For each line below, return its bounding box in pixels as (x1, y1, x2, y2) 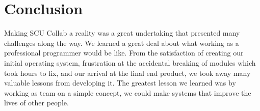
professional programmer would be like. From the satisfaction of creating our (4, 47, 244, 58)
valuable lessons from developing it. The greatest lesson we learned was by (4, 77, 236, 88)
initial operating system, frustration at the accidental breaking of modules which (4, 57, 256, 68)
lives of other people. (4, 97, 69, 108)
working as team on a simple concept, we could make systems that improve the (4, 87, 251, 98)
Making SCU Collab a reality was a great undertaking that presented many (4, 27, 240, 38)
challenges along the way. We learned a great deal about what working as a (4, 37, 239, 48)
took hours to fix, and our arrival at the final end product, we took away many (4, 67, 251, 78)
